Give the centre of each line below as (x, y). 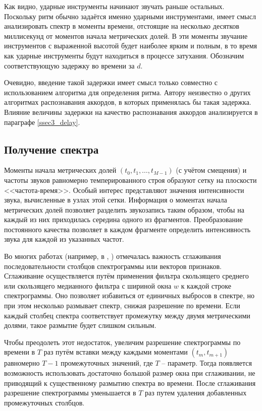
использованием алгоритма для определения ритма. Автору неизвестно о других (127, 92)
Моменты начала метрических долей (60, 170)
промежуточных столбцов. (44, 402)
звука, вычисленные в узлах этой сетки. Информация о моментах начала (116, 200)
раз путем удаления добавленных (196, 393)
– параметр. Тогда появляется (207, 363)
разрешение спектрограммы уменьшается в (70, 393)
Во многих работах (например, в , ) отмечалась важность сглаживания (113, 256)
